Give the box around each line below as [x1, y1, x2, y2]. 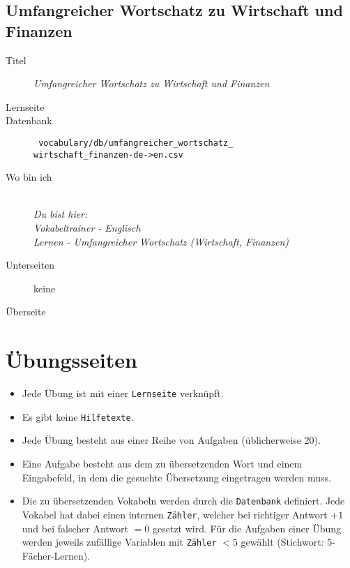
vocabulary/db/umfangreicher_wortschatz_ [38, 137, 234, 148]
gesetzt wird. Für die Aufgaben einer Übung [153, 521, 342, 535]
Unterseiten [6, 257, 55, 272]
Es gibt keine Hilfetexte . [22, 409, 134, 424]
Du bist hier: [33, 207, 88, 221]
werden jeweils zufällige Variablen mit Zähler [22, 535, 217, 549]
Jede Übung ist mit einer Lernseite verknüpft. [22, 386, 224, 401]
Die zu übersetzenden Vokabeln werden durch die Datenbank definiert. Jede [22, 493, 345, 508]
